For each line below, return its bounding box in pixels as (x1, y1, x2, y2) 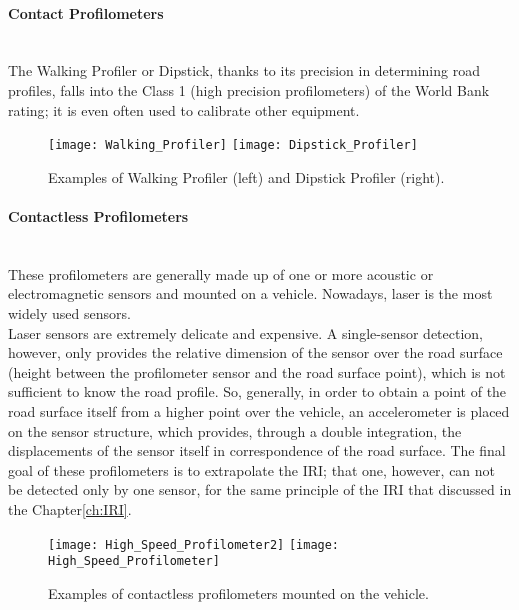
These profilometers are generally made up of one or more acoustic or (8, 263, 434, 284)
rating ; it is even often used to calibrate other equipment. (8, 99, 360, 120)
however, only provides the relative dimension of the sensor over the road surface (8, 342, 503, 363)
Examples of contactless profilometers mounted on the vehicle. (48, 582, 429, 603)
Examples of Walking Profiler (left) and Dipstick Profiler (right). (48, 166, 445, 187)
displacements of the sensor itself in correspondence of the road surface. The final (8, 440, 506, 461)
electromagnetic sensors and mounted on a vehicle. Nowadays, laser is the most (8, 283, 493, 304)
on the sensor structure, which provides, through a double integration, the (8, 420, 462, 441)
